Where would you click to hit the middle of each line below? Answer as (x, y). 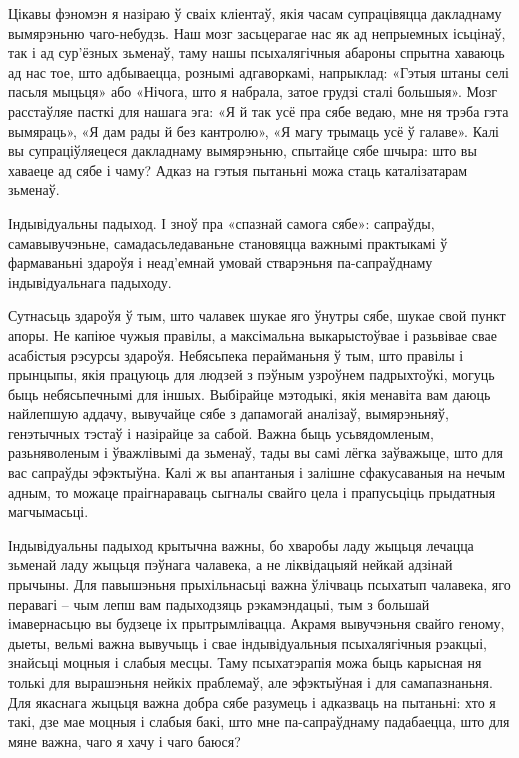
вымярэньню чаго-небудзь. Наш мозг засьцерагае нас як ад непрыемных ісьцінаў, (257, 32)
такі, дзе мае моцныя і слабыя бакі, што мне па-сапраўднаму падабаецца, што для (259, 721)
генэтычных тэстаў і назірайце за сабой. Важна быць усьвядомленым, (221, 432)
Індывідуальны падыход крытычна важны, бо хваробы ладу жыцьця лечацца (241, 544)
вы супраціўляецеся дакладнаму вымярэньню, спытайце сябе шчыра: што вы (242, 150)
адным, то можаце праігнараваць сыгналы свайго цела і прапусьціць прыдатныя (252, 491)
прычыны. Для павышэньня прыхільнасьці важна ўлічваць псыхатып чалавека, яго (259, 584)
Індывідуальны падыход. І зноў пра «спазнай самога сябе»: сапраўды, (221, 222)
